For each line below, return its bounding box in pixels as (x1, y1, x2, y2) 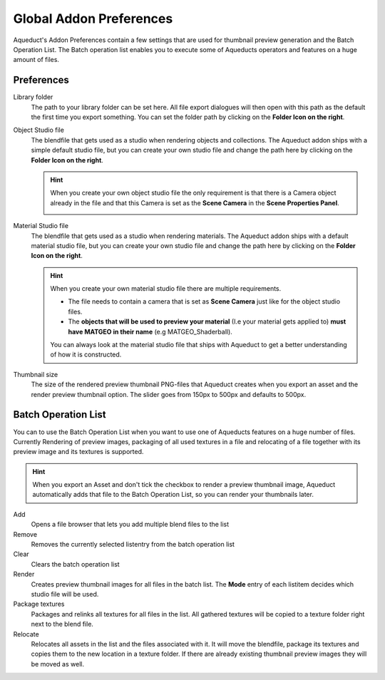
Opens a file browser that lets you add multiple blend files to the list (31, 520, 230, 529)
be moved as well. (31, 659, 85, 668)
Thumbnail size (13, 370, 58, 378)
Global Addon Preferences (13, 11, 173, 26)
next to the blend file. (31, 620, 94, 629)
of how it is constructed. (50, 350, 122, 359)
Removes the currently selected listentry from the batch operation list (31, 540, 235, 549)
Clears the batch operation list (31, 560, 120, 568)
